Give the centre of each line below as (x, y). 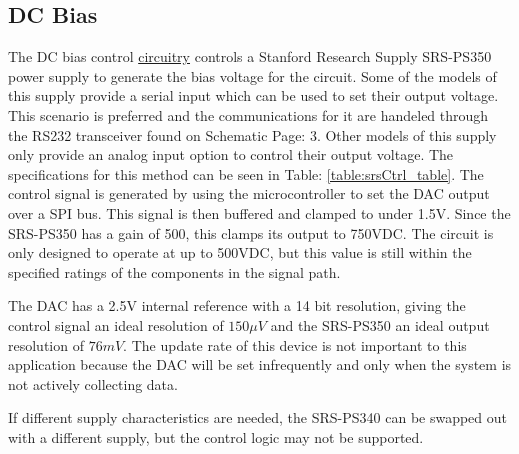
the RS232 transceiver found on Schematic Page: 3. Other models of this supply (252, 134)
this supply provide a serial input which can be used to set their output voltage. (253, 95)
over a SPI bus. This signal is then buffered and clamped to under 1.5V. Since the (259, 212)
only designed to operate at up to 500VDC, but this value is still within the (240, 252)
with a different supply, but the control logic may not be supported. (216, 436)
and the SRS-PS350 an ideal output (380, 324)
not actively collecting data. (93, 383)
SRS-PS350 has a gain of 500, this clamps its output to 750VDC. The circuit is (251, 232)
